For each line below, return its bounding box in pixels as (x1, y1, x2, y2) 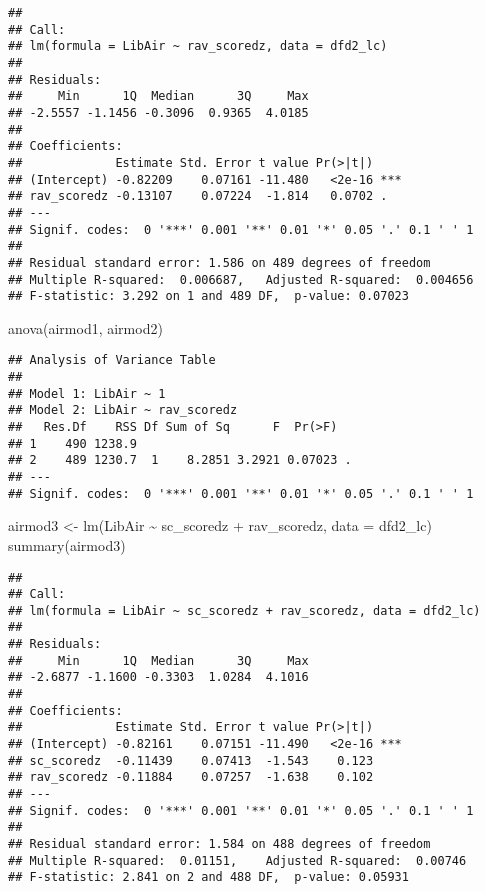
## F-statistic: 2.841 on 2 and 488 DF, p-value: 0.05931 (8, 870, 409, 885)
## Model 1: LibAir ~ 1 (8, 386, 166, 401)
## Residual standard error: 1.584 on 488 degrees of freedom (8, 837, 431, 851)
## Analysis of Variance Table (8, 353, 216, 368)
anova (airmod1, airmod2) (8, 317, 163, 338)
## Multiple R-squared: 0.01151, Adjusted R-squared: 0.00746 (8, 853, 467, 868)
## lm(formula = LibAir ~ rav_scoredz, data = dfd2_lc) (8, 39, 388, 54)
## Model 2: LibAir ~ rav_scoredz (8, 403, 238, 418)
